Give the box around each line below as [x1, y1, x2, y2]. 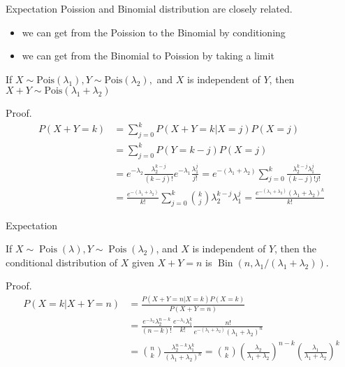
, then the [274, 241, 316, 256]
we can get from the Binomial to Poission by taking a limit [22, 48, 274, 63]
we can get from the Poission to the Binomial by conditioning [22, 24, 286, 39]
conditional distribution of [6, 254, 118, 269]
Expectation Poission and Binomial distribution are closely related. [6, 1, 293, 15]
